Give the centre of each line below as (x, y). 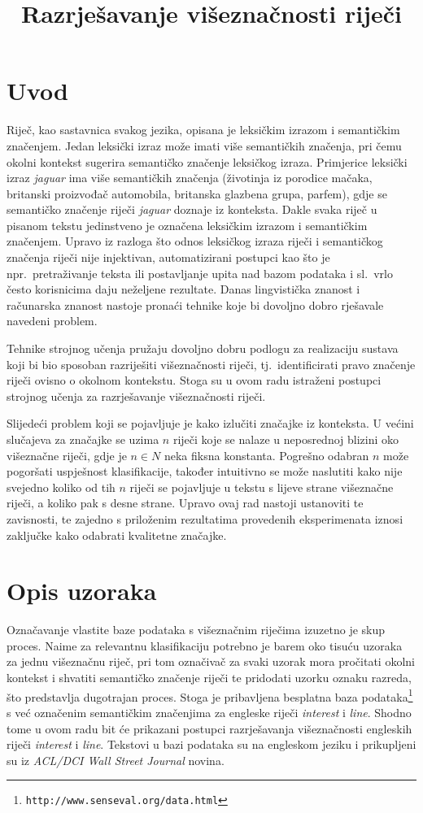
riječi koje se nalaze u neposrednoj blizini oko (286, 439)
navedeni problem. (52, 321)
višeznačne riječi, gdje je (67, 455)
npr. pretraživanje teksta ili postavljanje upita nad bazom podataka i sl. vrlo (200, 273)
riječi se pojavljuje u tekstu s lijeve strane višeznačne (262, 487)
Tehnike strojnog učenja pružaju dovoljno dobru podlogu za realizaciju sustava (203, 348)
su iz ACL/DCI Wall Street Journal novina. (116, 760)
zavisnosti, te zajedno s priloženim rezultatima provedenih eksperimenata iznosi (205, 518)
